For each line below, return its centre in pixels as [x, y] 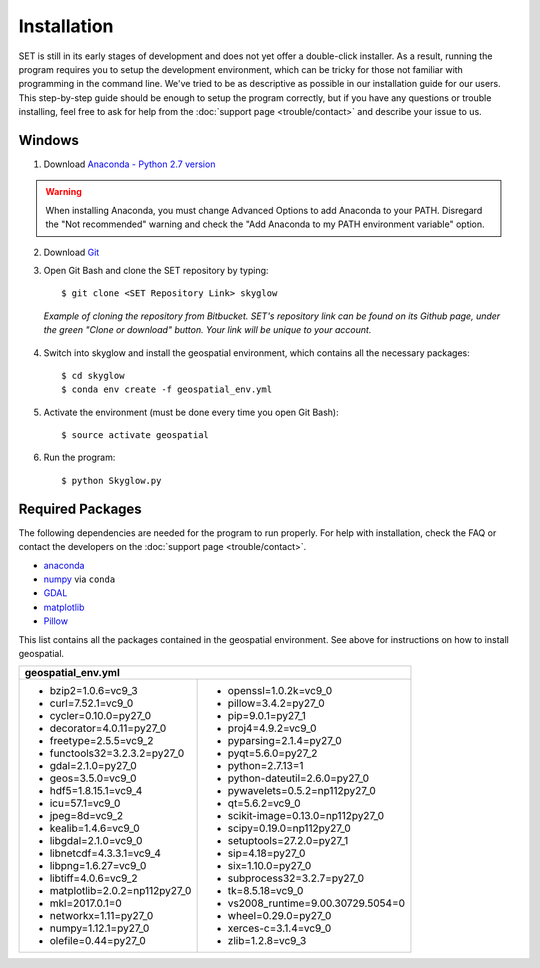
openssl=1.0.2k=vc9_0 [280, 691]
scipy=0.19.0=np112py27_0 [289, 828]
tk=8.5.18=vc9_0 [265, 891]
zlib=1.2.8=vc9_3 [267, 941]
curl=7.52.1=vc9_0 [91, 703]
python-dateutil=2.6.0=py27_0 [298, 778]
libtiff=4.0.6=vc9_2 [94, 878]
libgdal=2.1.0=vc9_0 [96, 841]
